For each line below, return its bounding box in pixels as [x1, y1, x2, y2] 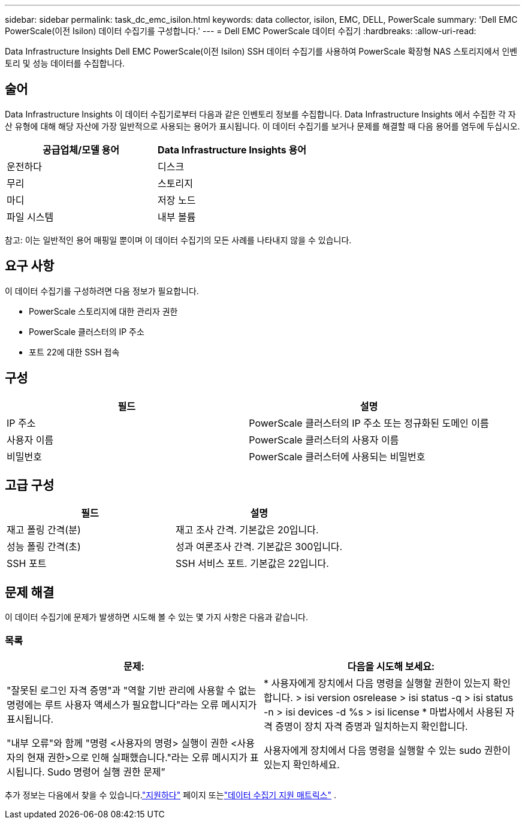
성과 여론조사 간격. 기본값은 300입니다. [176, 541, 343, 553]
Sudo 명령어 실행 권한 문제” [47, 765, 165, 778]
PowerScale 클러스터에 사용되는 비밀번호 [249, 450, 426, 463]
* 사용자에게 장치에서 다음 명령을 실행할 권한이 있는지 [264, 677, 491, 689]
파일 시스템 [7, 210, 54, 223]
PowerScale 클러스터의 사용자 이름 [249, 433, 399, 446]
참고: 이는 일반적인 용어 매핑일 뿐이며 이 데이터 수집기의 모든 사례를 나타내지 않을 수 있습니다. [5, 234, 352, 245]
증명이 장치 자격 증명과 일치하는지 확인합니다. [275, 720, 468, 732]
